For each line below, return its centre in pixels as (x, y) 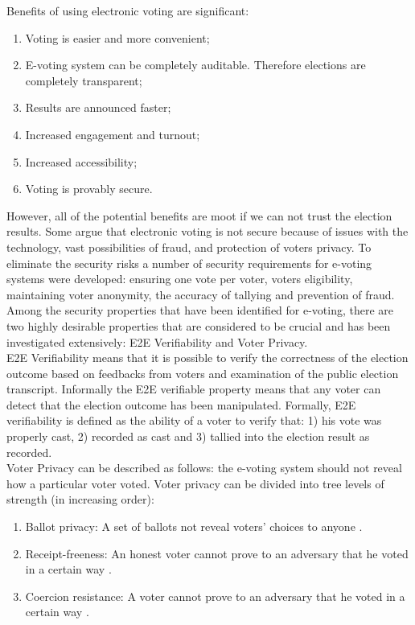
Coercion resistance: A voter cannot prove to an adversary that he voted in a (215, 596)
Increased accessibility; (81, 161)
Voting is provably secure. (89, 189)
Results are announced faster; (98, 107)
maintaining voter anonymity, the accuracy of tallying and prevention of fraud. (201, 294)
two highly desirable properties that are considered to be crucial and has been (199, 325)
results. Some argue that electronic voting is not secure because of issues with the (207, 231)
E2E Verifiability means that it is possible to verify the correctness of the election (207, 358)
